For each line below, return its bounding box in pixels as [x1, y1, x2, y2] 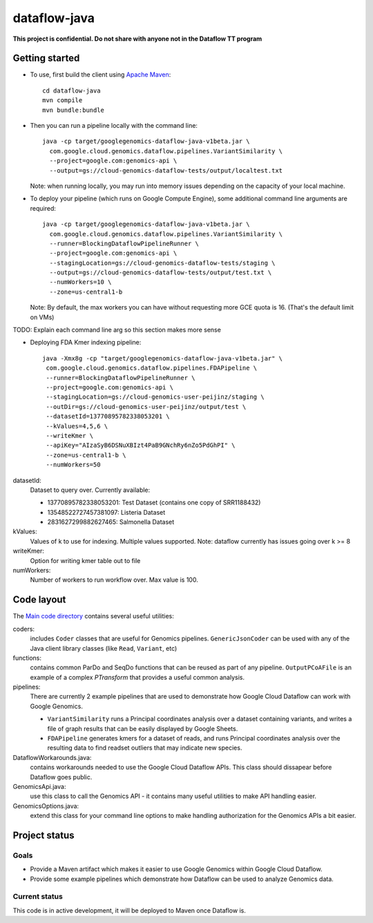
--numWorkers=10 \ [49, 278, 112, 286]
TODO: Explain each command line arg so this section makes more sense [12, 325, 221, 334]
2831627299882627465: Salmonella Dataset [47, 518, 175, 526]
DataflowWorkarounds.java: [12, 753, 92, 761]
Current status [12, 892, 64, 902]
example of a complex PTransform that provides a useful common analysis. [30, 673, 245, 681]
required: [30, 204, 57, 212]
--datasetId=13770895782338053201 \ [46, 412, 171, 421]
